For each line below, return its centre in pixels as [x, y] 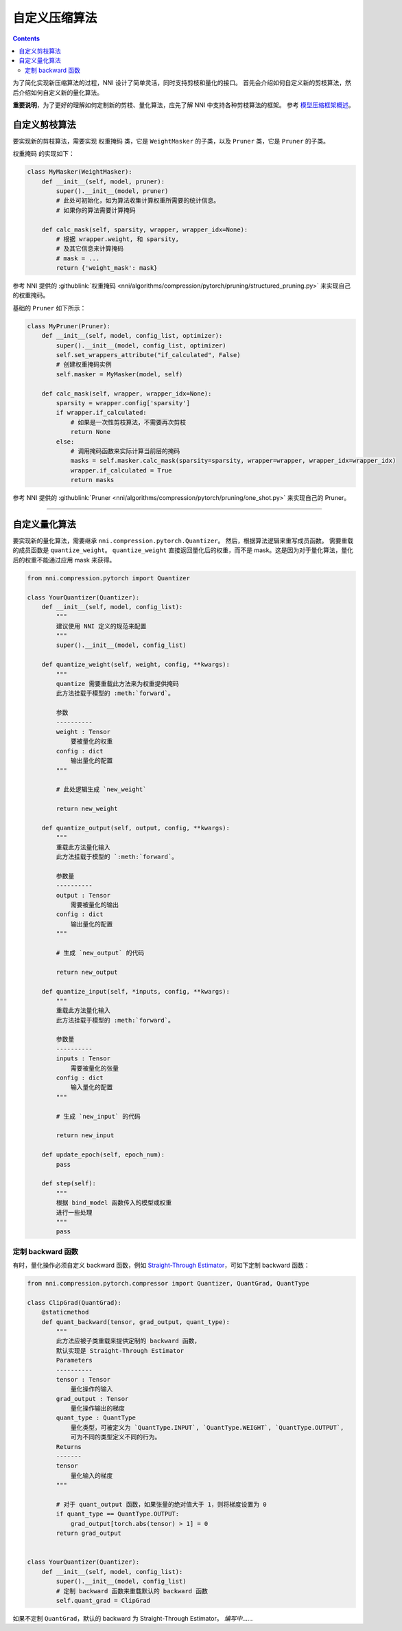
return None [91, 432]
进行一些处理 [74, 1212]
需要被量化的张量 [95, 1068]
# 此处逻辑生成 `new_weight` [101, 789]
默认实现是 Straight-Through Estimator [120, 1350]
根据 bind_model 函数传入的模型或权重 [114, 1203]
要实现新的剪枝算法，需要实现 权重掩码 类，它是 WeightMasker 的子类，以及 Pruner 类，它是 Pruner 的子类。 [171, 141]
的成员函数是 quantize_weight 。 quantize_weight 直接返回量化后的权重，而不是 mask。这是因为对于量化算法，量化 [183, 550]
